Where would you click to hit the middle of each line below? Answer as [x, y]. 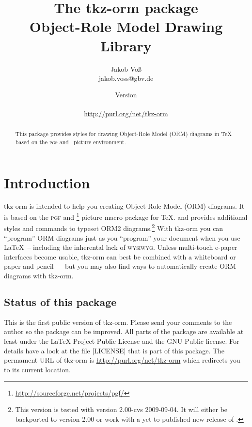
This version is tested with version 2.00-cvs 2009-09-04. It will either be [121, 409]
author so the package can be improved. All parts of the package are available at [124, 331]
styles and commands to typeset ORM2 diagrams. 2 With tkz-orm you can [114, 228]
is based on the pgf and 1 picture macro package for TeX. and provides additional [126, 216]
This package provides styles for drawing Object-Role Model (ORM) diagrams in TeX [124, 134]
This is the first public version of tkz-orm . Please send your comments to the [118, 322]
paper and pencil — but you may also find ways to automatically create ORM [120, 266]
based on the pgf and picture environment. [71, 142]
